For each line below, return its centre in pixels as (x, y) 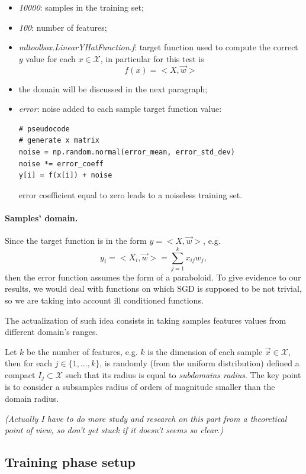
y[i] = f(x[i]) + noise (65, 175)
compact (20, 375)
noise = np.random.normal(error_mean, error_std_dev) (127, 152)
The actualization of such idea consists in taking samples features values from (146, 320)
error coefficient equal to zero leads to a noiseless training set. (131, 194)
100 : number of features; (63, 27)
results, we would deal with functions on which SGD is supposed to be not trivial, (153, 288)
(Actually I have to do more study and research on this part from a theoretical (146, 418)
